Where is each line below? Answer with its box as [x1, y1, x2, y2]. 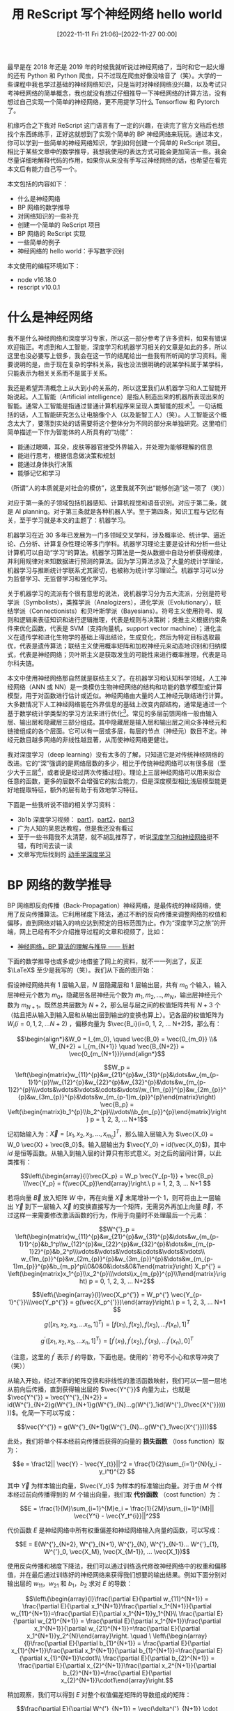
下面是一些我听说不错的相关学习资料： [7, 800, 117, 808]
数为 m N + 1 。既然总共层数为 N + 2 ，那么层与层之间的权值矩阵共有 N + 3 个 [7, 1001, 221, 1011]
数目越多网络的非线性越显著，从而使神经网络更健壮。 [19, 735, 172, 743]
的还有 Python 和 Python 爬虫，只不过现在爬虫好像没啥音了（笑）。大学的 [7, 71, 217, 80]
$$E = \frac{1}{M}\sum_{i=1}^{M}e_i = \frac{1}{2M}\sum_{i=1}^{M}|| [19, 1504, 214, 1512]
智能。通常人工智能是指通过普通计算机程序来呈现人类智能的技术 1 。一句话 [7, 400, 217, 410]
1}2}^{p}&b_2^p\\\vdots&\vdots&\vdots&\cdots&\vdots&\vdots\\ [29, 1247, 205, 1256]
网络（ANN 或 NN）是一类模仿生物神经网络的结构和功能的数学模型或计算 [13, 683, 223, 691]
